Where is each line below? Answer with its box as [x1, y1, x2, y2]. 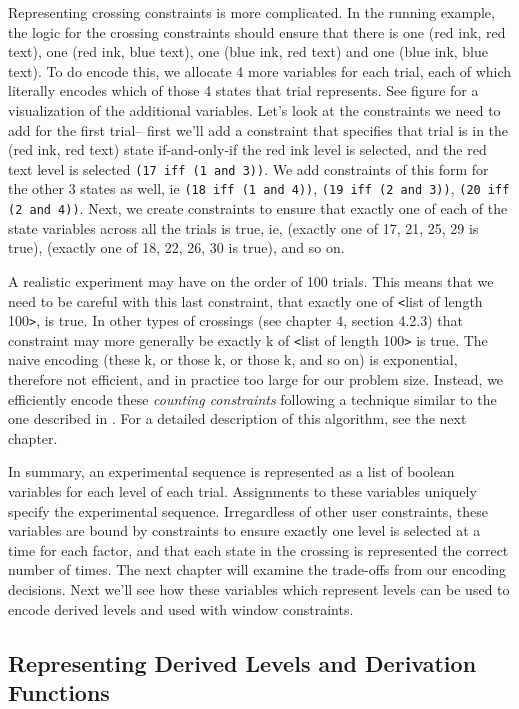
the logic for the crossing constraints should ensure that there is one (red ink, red [8, 21, 506, 42]
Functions [8, 676, 110, 707]
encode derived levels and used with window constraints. [8, 598, 354, 619]
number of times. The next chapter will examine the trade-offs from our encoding [8, 559, 507, 580]
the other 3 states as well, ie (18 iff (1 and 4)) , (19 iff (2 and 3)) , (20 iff [8, 178, 510, 199]
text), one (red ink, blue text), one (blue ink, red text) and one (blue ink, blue [8, 41, 489, 62]
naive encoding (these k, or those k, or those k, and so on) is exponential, [8, 349, 458, 370]
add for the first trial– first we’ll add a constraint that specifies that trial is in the [8, 119, 509, 140]
